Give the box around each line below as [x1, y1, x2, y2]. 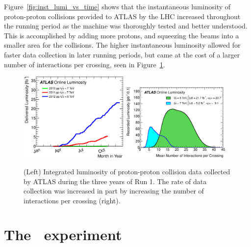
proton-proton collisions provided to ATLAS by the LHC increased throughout [4, 11, 241, 21]
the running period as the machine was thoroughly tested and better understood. [4, 21, 248, 31]
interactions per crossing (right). [24, 195, 121, 205]
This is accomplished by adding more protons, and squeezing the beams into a [4, 30, 239, 40]
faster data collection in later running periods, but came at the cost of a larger [4, 49, 240, 59]
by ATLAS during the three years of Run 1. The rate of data [24, 176, 207, 186]
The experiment [4, 224, 122, 244]
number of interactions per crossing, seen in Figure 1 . [4, 59, 165, 69]
